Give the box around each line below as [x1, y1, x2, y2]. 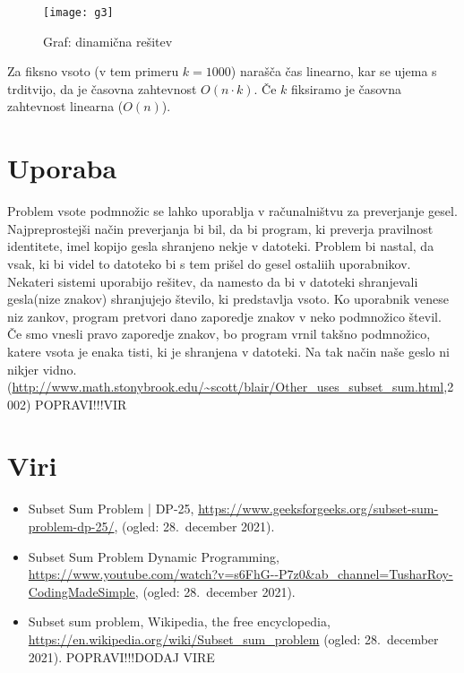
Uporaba [7, 150, 117, 186]
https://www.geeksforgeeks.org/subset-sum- [198, 499, 439, 518]
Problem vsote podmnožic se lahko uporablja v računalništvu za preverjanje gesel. [7, 202, 458, 220]
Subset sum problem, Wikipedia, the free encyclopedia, [28, 612, 331, 631]
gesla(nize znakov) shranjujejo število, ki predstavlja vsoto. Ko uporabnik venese [7, 289, 449, 308]
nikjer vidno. [7, 359, 77, 378]
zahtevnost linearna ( [7, 97, 124, 116]
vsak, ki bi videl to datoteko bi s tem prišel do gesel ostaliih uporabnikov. [7, 254, 411, 272]
